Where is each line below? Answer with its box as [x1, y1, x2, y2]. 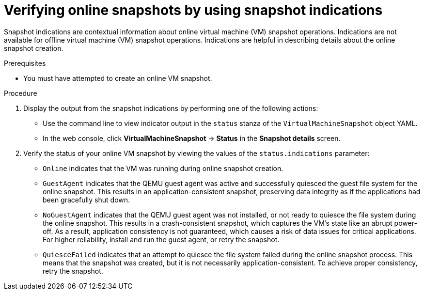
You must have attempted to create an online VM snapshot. [23, 74, 212, 82]
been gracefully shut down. [43, 195, 130, 204]
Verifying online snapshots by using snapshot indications [4, 2, 383, 18]
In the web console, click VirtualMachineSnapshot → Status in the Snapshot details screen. [43, 134, 341, 142]
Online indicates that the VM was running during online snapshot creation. [43, 164, 283, 172]
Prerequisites [4, 59, 46, 67]
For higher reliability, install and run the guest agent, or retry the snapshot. [43, 235, 280, 244]
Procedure [4, 89, 37, 97]
